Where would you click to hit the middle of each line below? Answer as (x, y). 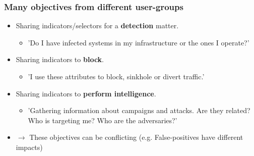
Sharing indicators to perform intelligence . (86, 93)
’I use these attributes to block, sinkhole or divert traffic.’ (116, 76)
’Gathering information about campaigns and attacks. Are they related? (139, 110)
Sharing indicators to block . (60, 59)
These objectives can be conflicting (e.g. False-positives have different (136, 137)
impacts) (29, 147)
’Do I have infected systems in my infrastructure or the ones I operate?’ (139, 42)
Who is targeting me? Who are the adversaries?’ (103, 120)
